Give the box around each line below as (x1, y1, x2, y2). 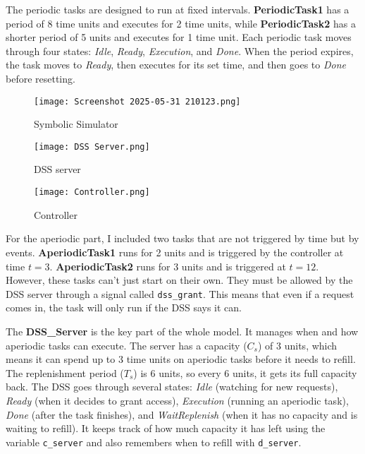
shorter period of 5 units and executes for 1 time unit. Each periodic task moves (6, 30, 352, 44)
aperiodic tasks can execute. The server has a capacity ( (6, 337, 247, 352)
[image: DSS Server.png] (34, 141, 150, 152)
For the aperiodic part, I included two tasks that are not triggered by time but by (6, 231, 359, 246)
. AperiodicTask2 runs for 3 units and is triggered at (49, 258, 286, 273)
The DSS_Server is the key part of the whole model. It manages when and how (6, 323, 359, 338)
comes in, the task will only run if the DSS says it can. (6, 300, 242, 315)
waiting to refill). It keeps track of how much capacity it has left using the (6, 421, 326, 436)
